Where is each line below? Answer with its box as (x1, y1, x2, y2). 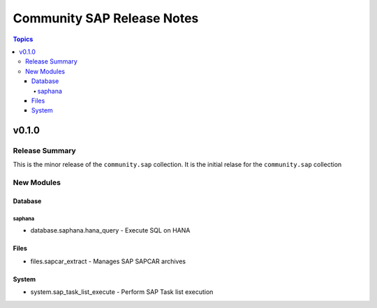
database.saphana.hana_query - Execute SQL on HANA (30, 226, 191, 235)
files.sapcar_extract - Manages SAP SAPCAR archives (30, 257, 186, 265)
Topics (13, 35, 34, 43)
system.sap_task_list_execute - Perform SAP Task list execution (30, 288, 214, 296)
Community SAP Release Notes (13, 10, 199, 26)
